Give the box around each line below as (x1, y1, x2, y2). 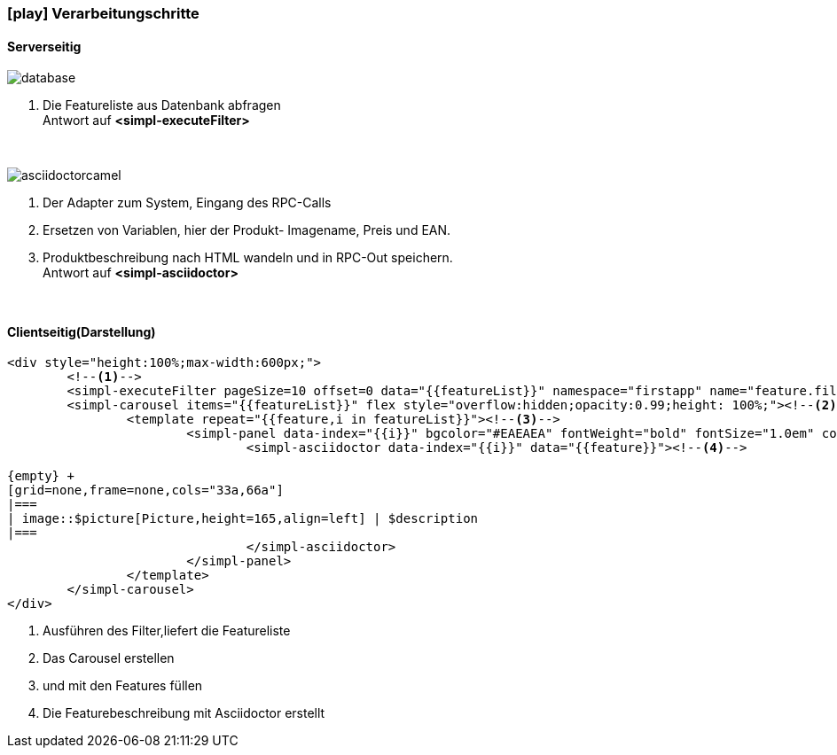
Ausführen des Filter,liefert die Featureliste (43, 623, 291, 639)
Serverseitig (7, 38, 82, 54)
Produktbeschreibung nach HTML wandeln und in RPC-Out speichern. (43, 250, 453, 266)
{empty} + (7, 469, 74, 484)
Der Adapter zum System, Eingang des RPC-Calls (43, 195, 332, 211)
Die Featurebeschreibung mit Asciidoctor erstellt (43, 705, 325, 721)
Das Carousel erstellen (43, 650, 175, 666)
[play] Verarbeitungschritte (7, 4, 199, 22)
